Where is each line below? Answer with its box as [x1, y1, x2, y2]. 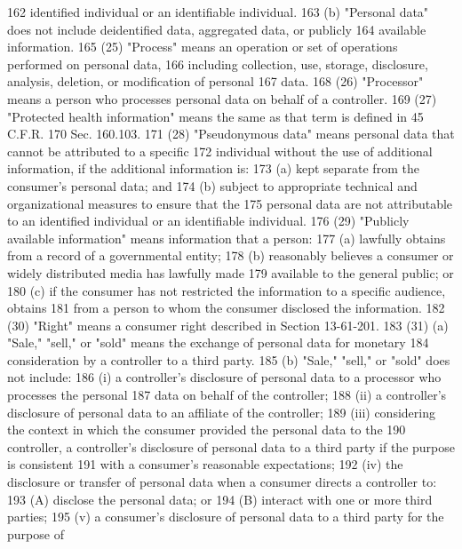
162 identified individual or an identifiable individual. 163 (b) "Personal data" [7, 3, 429, 20]
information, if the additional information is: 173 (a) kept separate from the [7, 159, 419, 178]
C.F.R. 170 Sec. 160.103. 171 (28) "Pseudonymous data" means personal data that [7, 124, 455, 143]
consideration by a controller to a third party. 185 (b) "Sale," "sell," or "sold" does [7, 350, 450, 369]
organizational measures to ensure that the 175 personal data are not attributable [7, 194, 453, 212]
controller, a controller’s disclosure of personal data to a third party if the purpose [7, 437, 455, 456]
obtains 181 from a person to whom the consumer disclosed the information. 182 [7, 298, 445, 317]
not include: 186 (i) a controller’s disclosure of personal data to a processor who [7, 368, 442, 386]
